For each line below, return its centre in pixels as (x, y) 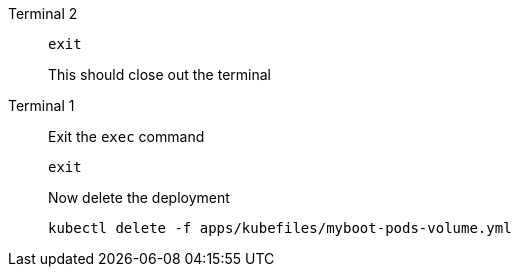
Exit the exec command (126, 136)
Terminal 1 (41, 105)
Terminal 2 (43, 13)
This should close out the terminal (159, 74)
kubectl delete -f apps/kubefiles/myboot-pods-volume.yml (280, 228)
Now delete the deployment (139, 197)
